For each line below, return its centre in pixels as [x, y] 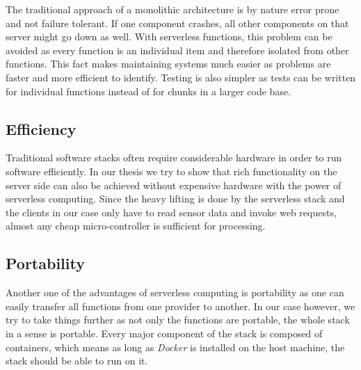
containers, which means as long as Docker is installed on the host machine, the [175, 347]
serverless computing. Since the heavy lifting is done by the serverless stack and [175, 199]
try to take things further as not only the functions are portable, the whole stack [178, 320]
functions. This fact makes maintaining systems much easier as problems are [168, 64]
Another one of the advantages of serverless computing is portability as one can [175, 292]
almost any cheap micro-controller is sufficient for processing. [136, 226]
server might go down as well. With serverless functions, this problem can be [169, 37]
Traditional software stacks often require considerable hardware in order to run [174, 158]
